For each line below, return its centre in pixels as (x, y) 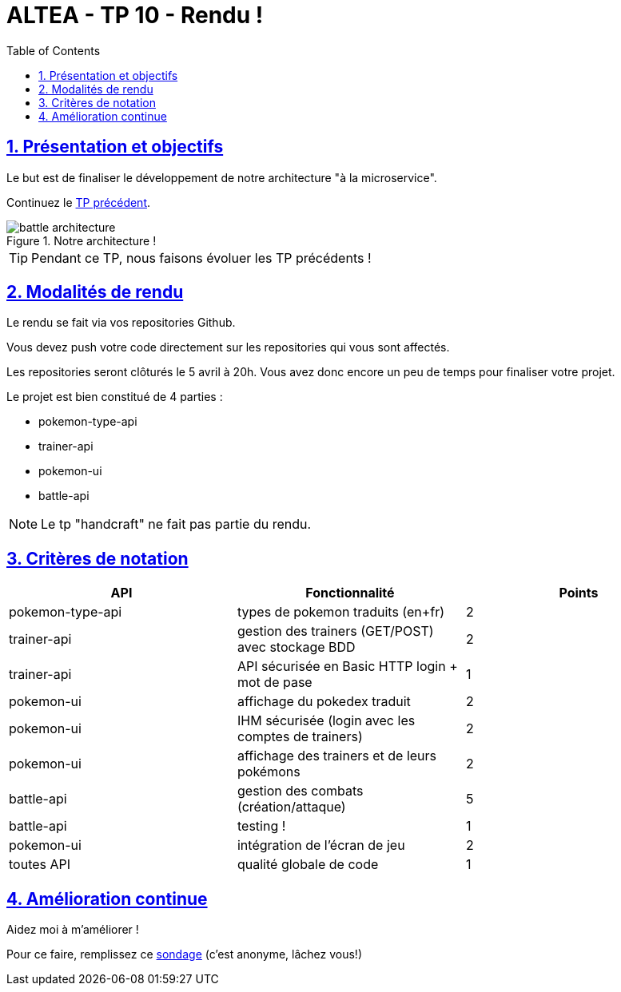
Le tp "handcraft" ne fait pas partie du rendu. (176, 524)
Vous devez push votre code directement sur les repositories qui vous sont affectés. (228, 347)
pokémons (269, 772)
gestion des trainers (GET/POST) (335, 631)
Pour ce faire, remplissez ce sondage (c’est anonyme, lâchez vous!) (185, 954)
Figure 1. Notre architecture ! (82, 240)
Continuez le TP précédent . (79, 202)
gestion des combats (300, 791)
